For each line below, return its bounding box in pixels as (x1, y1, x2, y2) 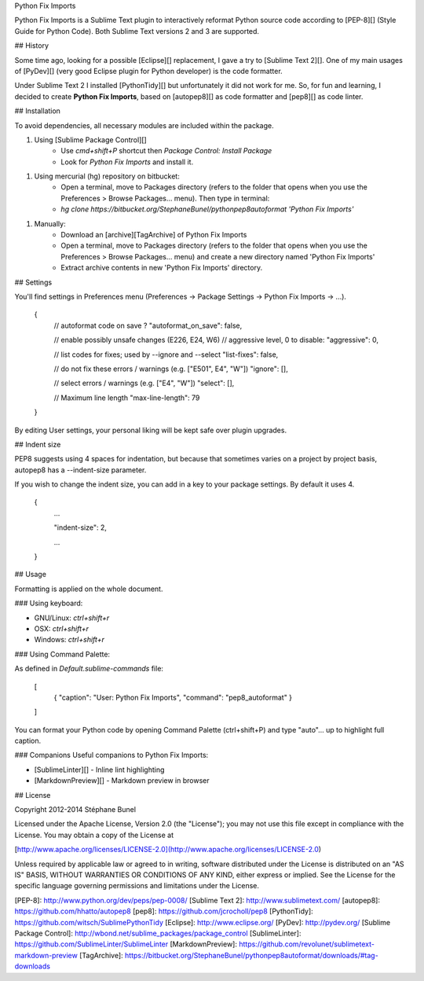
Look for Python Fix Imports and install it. (60, 157, 194, 167)
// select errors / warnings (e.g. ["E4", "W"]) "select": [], (53, 378, 235, 388)
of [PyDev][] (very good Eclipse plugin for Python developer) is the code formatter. (14, 66, 283, 75)
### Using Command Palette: (14, 649, 110, 659)
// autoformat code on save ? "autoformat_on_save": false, (53, 321, 243, 330)
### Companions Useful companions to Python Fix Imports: (14, 751, 209, 760)
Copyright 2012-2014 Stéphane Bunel (14, 805, 137, 814)
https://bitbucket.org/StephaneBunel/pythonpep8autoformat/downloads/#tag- (124, 950, 378, 960)
